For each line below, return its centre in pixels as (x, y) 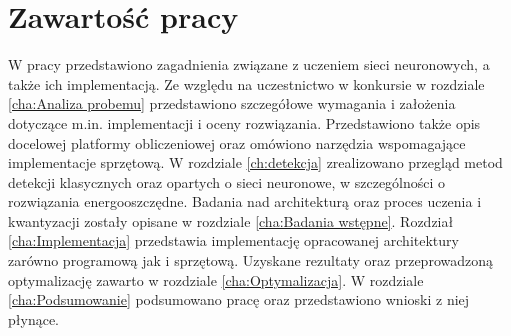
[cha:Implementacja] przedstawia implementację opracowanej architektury (233, 240)
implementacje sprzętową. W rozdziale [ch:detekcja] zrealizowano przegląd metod (255, 162)
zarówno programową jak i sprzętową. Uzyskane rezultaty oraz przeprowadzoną (250, 260)
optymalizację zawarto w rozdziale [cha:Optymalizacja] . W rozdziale (216, 279)
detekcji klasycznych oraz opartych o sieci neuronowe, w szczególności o (227, 181)
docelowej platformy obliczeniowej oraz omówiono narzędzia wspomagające (237, 142)
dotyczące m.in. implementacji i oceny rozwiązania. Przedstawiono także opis (244, 122)
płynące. (33, 318)
